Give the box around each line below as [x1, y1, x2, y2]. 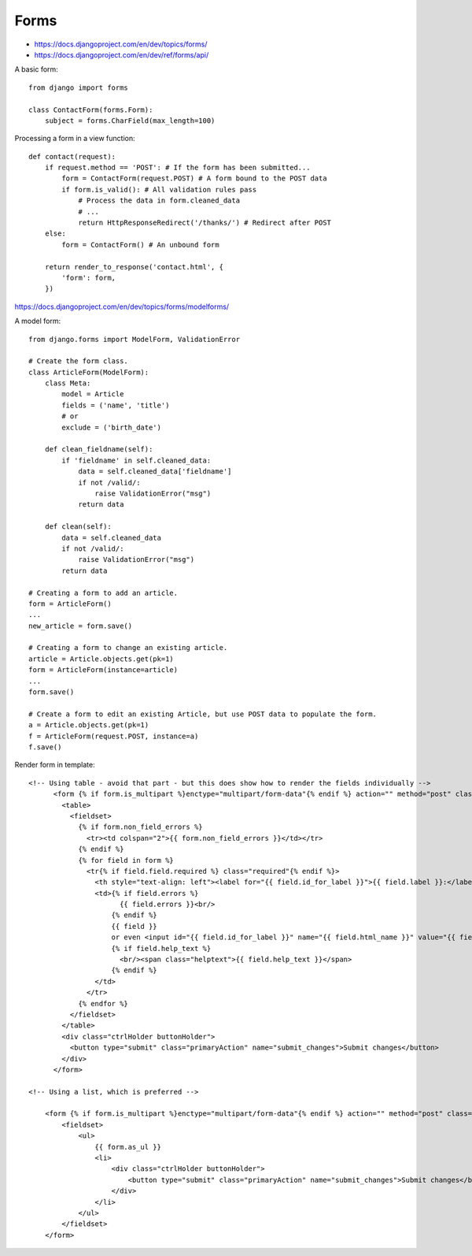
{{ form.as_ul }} [94, 1143, 161, 1151]
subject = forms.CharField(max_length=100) [44, 116, 216, 125]
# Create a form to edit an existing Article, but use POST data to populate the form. [28, 709, 378, 719]
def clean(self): [44, 522, 112, 531]
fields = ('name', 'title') [61, 400, 170, 410]
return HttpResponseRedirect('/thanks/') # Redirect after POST [78, 218, 332, 228]
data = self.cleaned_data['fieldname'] [78, 467, 232, 476]
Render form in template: [14, 760, 95, 770]
